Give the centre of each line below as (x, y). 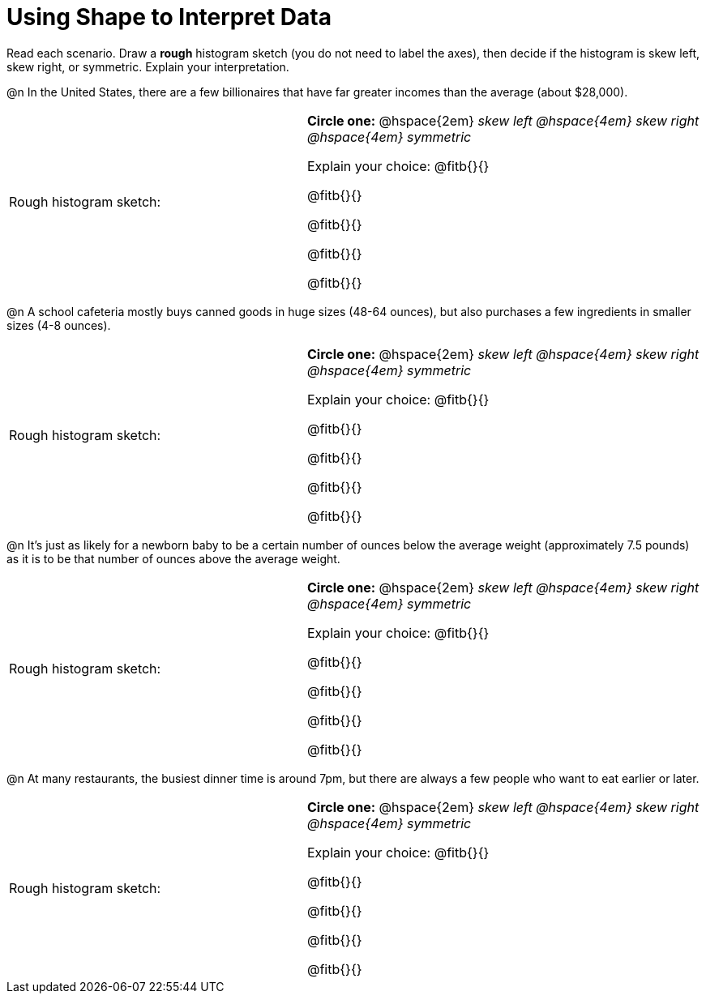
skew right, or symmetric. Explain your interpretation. (148, 66)
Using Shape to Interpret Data (169, 17)
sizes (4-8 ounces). (59, 325)
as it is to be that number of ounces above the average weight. (173, 558)
